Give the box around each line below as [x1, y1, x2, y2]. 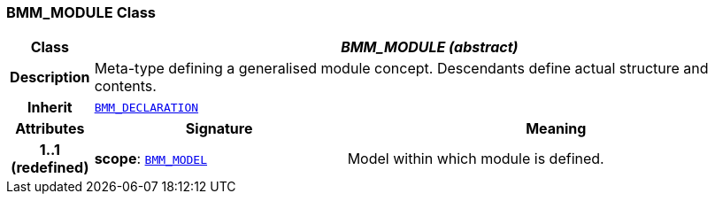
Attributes [15, 120, 85, 138]
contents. [94, 77, 157, 96]
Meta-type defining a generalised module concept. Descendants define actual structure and [94, 59, 709, 78]
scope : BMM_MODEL [94, 150, 208, 168]
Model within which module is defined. [347, 150, 604, 168]
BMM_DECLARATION [94, 100, 199, 114]
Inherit [27, 98, 73, 117]
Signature [185, 120, 253, 138]
